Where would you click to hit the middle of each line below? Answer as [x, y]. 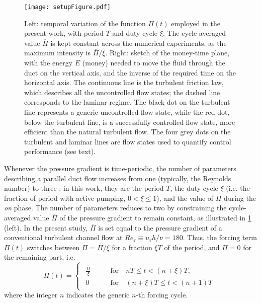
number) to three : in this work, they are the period [84, 188]
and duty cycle [135, 33]
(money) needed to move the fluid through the [154, 63]
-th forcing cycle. [162, 295]
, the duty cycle [194, 188]
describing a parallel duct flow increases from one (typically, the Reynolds [118, 178]
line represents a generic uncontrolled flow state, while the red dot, [127, 112]
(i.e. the [238, 188]
